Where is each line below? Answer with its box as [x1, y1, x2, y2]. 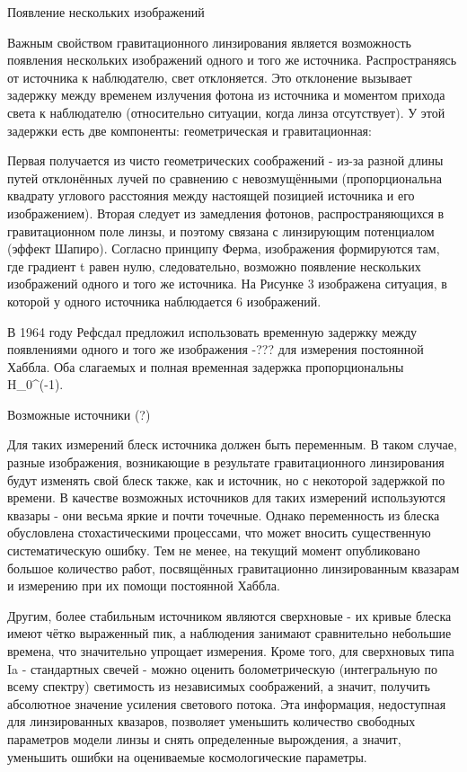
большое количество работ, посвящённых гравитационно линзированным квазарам [7, 558, 460, 577]
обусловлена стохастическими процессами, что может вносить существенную [7, 523, 431, 542]
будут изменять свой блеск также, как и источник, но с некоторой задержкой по [7, 470, 445, 489]
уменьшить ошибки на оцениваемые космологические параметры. [7, 747, 367, 766]
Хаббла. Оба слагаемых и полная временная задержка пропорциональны [7, 357, 404, 376]
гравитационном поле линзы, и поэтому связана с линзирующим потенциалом [7, 221, 435, 240]
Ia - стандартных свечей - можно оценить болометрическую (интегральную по [7, 659, 437, 678]
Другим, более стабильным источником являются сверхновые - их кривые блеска [7, 606, 452, 625]
